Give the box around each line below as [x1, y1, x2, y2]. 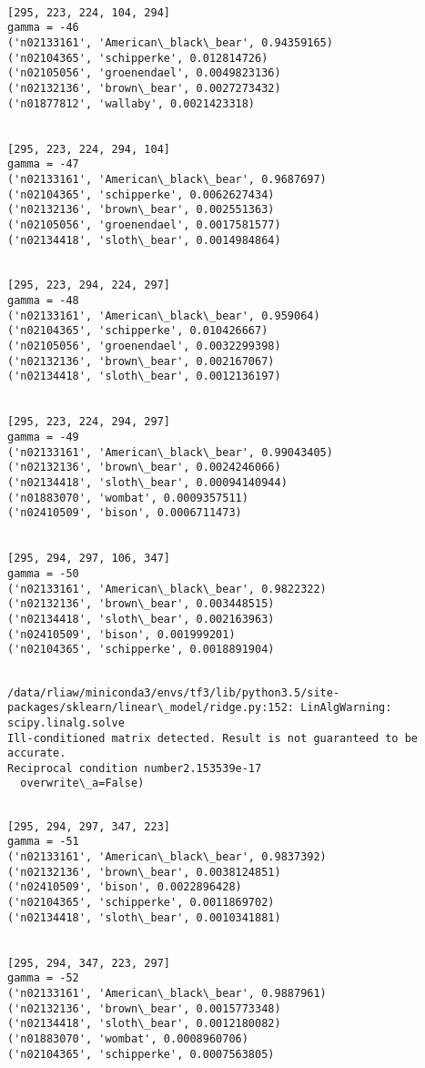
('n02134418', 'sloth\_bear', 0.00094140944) [7, 476, 288, 489]
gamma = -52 [7, 971, 79, 985]
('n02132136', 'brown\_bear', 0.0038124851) [7, 865, 281, 879]
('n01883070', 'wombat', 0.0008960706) [7, 1032, 248, 1045]
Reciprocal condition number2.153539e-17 [7, 761, 262, 775]
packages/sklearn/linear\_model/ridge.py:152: [7, 701, 294, 715]
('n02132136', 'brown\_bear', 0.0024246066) [7, 461, 281, 474]
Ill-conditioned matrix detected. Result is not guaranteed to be [7, 731, 419, 745]
